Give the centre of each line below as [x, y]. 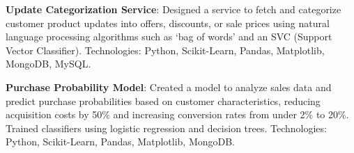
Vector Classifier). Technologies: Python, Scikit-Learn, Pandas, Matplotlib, [165, 50]
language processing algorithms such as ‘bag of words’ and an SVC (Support [169, 37]
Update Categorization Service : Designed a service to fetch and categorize [174, 9]
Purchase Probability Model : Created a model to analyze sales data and [169, 87]
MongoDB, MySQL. [48, 64]
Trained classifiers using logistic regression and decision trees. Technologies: [166, 128]
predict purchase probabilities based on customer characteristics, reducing [163, 100]
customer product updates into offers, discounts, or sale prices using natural [168, 23]
